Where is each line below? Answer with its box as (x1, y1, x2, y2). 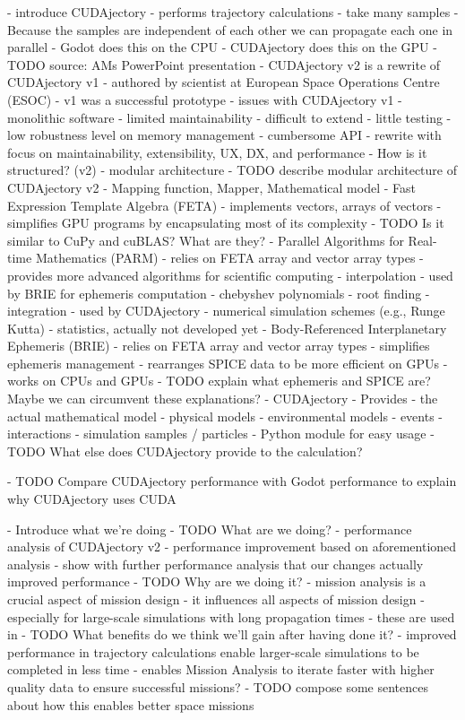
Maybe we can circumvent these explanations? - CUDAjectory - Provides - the (7, 389, 438, 408)
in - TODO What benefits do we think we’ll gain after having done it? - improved (7, 625, 457, 644)
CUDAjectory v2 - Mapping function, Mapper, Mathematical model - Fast (7, 178, 416, 196)
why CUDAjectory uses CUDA (7, 490, 177, 508)
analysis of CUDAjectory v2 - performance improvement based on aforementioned (7, 537, 457, 556)
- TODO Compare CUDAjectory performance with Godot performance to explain (7, 472, 457, 490)
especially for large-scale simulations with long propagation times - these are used (7, 607, 455, 626)
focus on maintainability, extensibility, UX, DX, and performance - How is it (7, 143, 427, 161)
